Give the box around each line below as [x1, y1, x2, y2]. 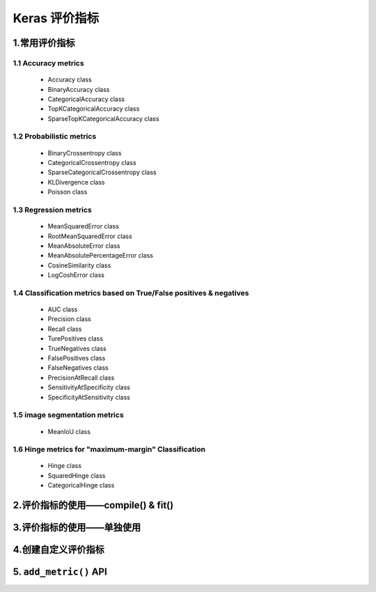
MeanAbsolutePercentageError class [47, 251, 153, 260]
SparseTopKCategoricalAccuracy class [47, 114, 159, 123]
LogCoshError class [47, 271, 104, 279]
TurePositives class [47, 334, 104, 343]
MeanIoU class [47, 427, 91, 435]
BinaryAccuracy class [47, 85, 110, 93]
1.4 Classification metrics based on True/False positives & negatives [13, 288, 249, 297]
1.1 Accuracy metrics [13, 58, 84, 68]
